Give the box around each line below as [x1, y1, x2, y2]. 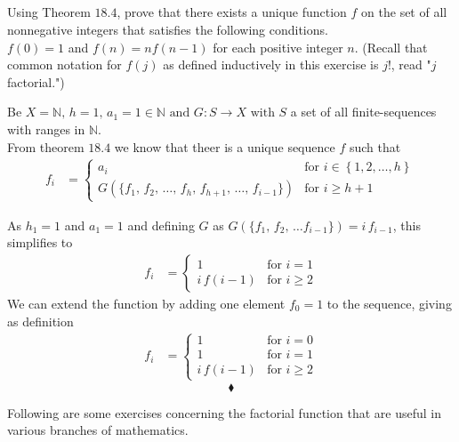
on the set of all [361, 3, 447, 21]
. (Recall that [354, 37, 428, 56]
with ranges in [7, 119, 85, 138]
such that [349, 137, 401, 156]
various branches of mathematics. [7, 421, 189, 439]
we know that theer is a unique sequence [114, 137, 335, 156]
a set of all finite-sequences [290, 102, 437, 121]
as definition [7, 311, 74, 330]
